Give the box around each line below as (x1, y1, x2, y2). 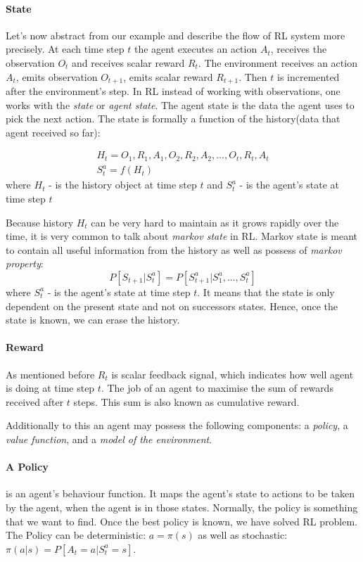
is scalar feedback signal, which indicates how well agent (111, 366, 354, 381)
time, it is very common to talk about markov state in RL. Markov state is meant (6, 229, 358, 243)
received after (6, 394, 64, 409)
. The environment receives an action (198, 55, 357, 70)
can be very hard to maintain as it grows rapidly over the (91, 215, 339, 229)
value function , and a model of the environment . (6, 431, 212, 446)
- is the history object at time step (49, 177, 197, 192)
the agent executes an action (134, 41, 257, 56)
